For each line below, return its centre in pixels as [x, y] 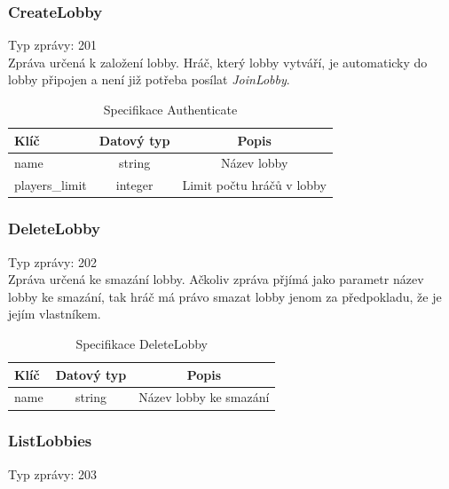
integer [134, 185]
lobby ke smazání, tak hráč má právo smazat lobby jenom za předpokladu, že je [225, 296]
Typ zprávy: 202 [52, 261]
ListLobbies [50, 441]
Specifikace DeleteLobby [142, 343]
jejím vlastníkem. [55, 314]
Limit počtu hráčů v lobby [254, 185]
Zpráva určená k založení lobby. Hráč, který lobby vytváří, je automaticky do [218, 62]
